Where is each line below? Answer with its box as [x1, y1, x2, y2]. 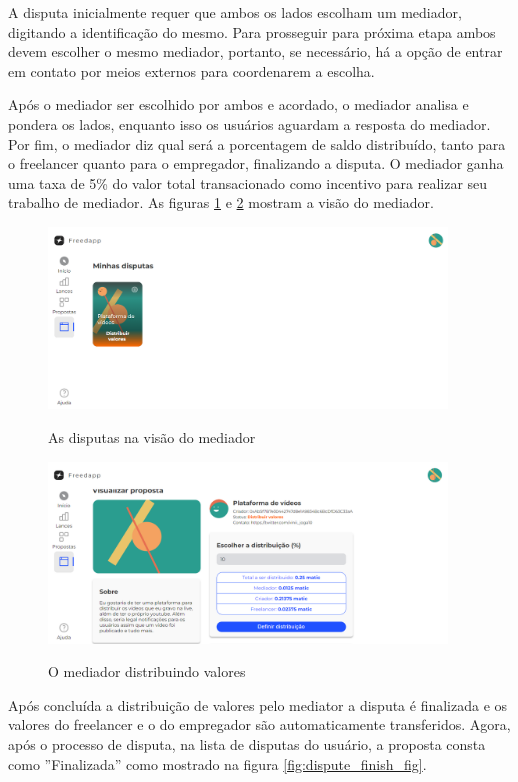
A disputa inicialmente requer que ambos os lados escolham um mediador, [8, 2, 462, 22]
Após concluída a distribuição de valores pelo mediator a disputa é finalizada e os [8, 694, 508, 715]
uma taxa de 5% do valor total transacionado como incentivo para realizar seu [8, 172, 488, 193]
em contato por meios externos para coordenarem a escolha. [8, 60, 375, 81]
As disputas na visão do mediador [48, 426, 256, 447]
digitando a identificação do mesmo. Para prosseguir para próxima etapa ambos [8, 21, 496, 42]
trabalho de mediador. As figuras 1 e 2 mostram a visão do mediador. [8, 192, 434, 213]
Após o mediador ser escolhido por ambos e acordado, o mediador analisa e [8, 94, 469, 115]
